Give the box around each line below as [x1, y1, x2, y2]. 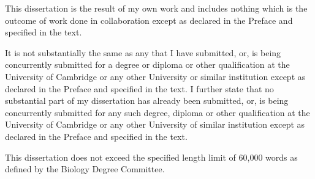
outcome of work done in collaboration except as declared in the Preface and [5, 13, 293, 26]
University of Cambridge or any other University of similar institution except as [5, 118, 305, 131]
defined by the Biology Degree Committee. [5, 163, 165, 175]
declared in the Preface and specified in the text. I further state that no [5, 82, 274, 95]
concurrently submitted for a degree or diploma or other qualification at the [5, 58, 290, 71]
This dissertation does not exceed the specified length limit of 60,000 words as [5, 150, 298, 163]
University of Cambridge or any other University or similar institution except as [5, 70, 306, 82]
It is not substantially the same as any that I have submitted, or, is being [5, 46, 281, 59]
